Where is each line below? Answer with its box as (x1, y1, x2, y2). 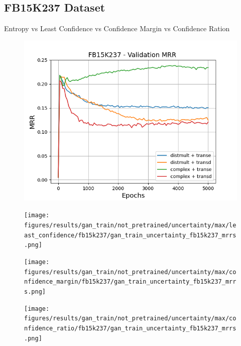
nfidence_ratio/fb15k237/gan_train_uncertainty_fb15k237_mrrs (24, 324, 236, 332)
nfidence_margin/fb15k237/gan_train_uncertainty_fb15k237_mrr (24, 278, 236, 286)
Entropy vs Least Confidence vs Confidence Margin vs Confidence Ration (4, 23, 230, 34)
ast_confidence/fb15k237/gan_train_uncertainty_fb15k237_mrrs (24, 231, 236, 239)
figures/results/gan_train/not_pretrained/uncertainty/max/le (24, 222, 236, 229)
